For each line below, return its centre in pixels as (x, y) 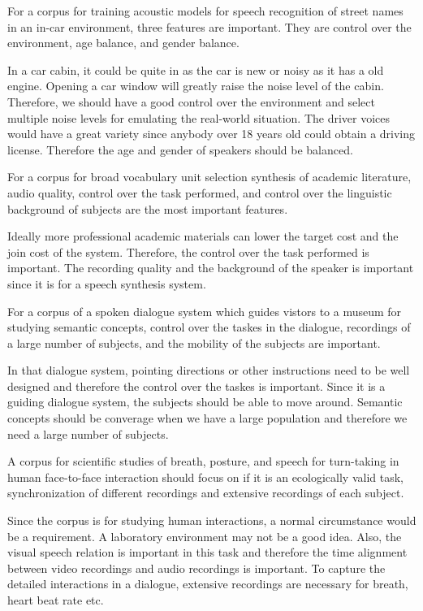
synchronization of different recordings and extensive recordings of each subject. (206, 493)
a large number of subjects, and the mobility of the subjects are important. (194, 342)
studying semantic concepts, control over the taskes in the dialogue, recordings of (209, 327)
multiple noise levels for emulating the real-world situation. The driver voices (199, 117)
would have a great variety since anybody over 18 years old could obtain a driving (211, 134)
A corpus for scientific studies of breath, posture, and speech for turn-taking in (203, 461)
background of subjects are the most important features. (148, 208)
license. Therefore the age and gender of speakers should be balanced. (180, 149)
